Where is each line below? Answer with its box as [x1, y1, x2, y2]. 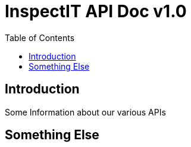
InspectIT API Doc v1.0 [5, 1, 187, 21]
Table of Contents [5, 32, 75, 43]
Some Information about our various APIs [5, 107, 166, 117]
